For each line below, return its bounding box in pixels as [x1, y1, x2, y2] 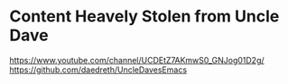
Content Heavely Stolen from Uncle [9, 6, 280, 27]
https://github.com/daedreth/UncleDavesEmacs [9, 64, 188, 75]
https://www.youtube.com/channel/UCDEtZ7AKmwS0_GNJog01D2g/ [9, 55, 265, 65]
